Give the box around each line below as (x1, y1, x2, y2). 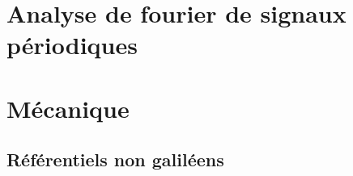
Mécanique (6, 91, 130, 124)
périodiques (6, 28, 138, 61)
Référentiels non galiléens (6, 147, 224, 172)
